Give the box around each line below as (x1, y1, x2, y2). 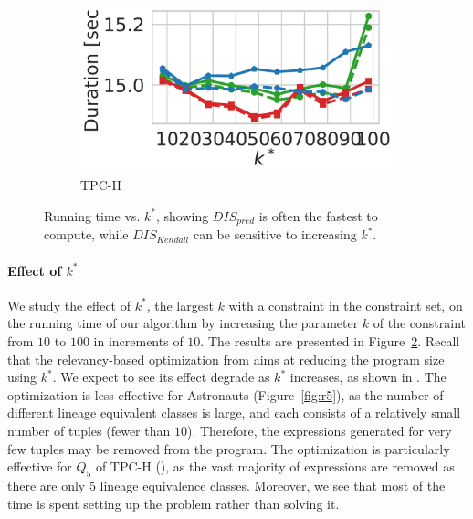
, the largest (146, 295, 214, 314)
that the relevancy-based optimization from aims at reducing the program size (7, 349, 445, 368)
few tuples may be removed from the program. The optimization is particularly (7, 439, 450, 458)
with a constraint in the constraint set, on (228, 295, 463, 314)
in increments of (93, 331, 184, 350)
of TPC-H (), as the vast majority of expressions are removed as (95, 457, 455, 476)
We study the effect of (7, 295, 131, 314)
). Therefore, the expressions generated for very (186, 420, 452, 440)
